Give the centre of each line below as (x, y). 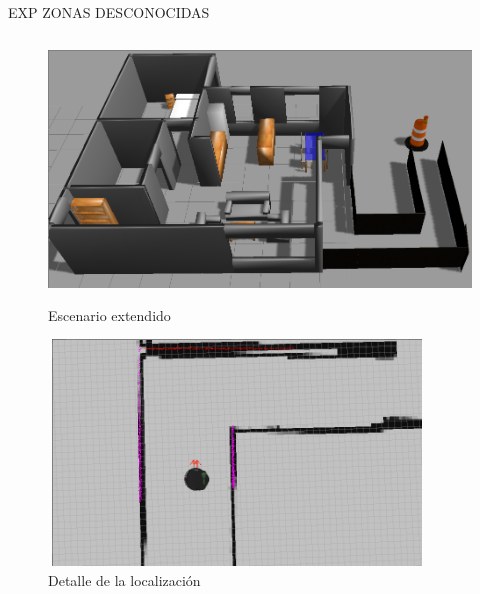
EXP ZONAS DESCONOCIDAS (109, 12)
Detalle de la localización (124, 579)
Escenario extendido (109, 314)
